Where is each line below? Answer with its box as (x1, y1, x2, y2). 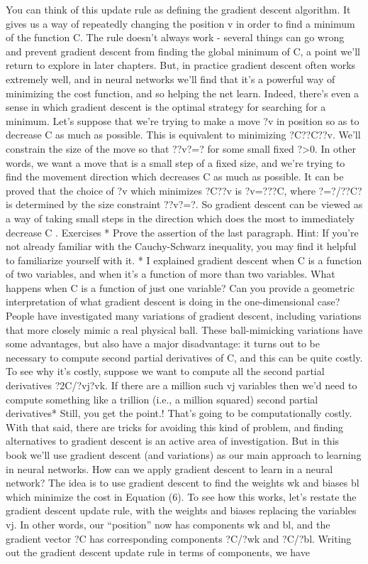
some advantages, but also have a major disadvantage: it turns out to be (6, 336, 320, 351)
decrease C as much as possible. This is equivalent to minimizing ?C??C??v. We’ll (6, 127, 361, 142)
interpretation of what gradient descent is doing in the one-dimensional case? (6, 294, 340, 309)
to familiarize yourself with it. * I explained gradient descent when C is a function (6, 252, 362, 267)
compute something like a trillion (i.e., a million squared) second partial (6, 391, 318, 406)
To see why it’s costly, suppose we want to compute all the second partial (6, 364, 325, 379)
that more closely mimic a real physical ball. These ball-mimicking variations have (6, 322, 363, 337)
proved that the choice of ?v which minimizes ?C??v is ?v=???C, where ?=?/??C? (6, 183, 362, 197)
